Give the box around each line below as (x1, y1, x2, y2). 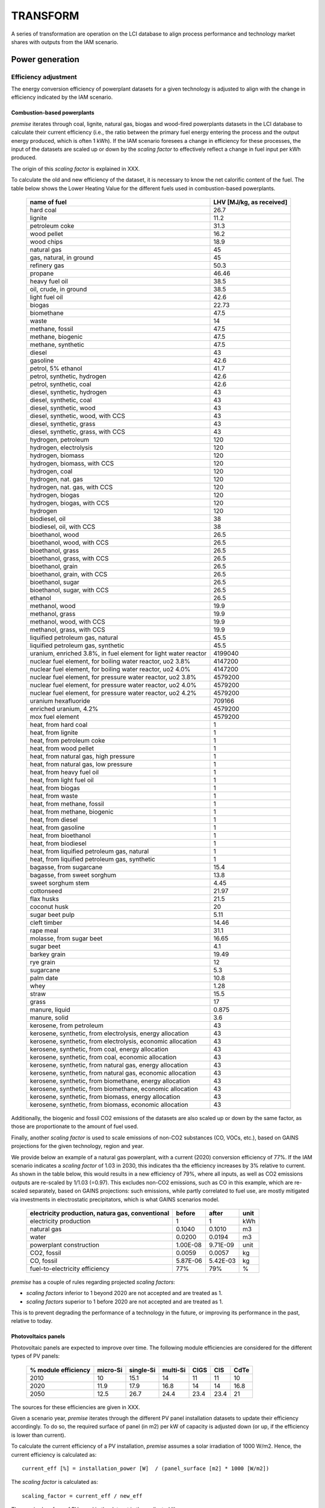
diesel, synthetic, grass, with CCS (29, 428, 126, 436)
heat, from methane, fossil (29, 800, 105, 808)
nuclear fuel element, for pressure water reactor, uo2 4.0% (29, 681, 197, 689)
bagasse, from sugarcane (29, 863, 103, 871)
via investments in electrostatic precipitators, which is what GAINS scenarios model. (11, 1196, 220, 1203)
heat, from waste (29, 792, 78, 800)
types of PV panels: (11, 1352, 60, 1360)
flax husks (29, 895, 60, 903)
